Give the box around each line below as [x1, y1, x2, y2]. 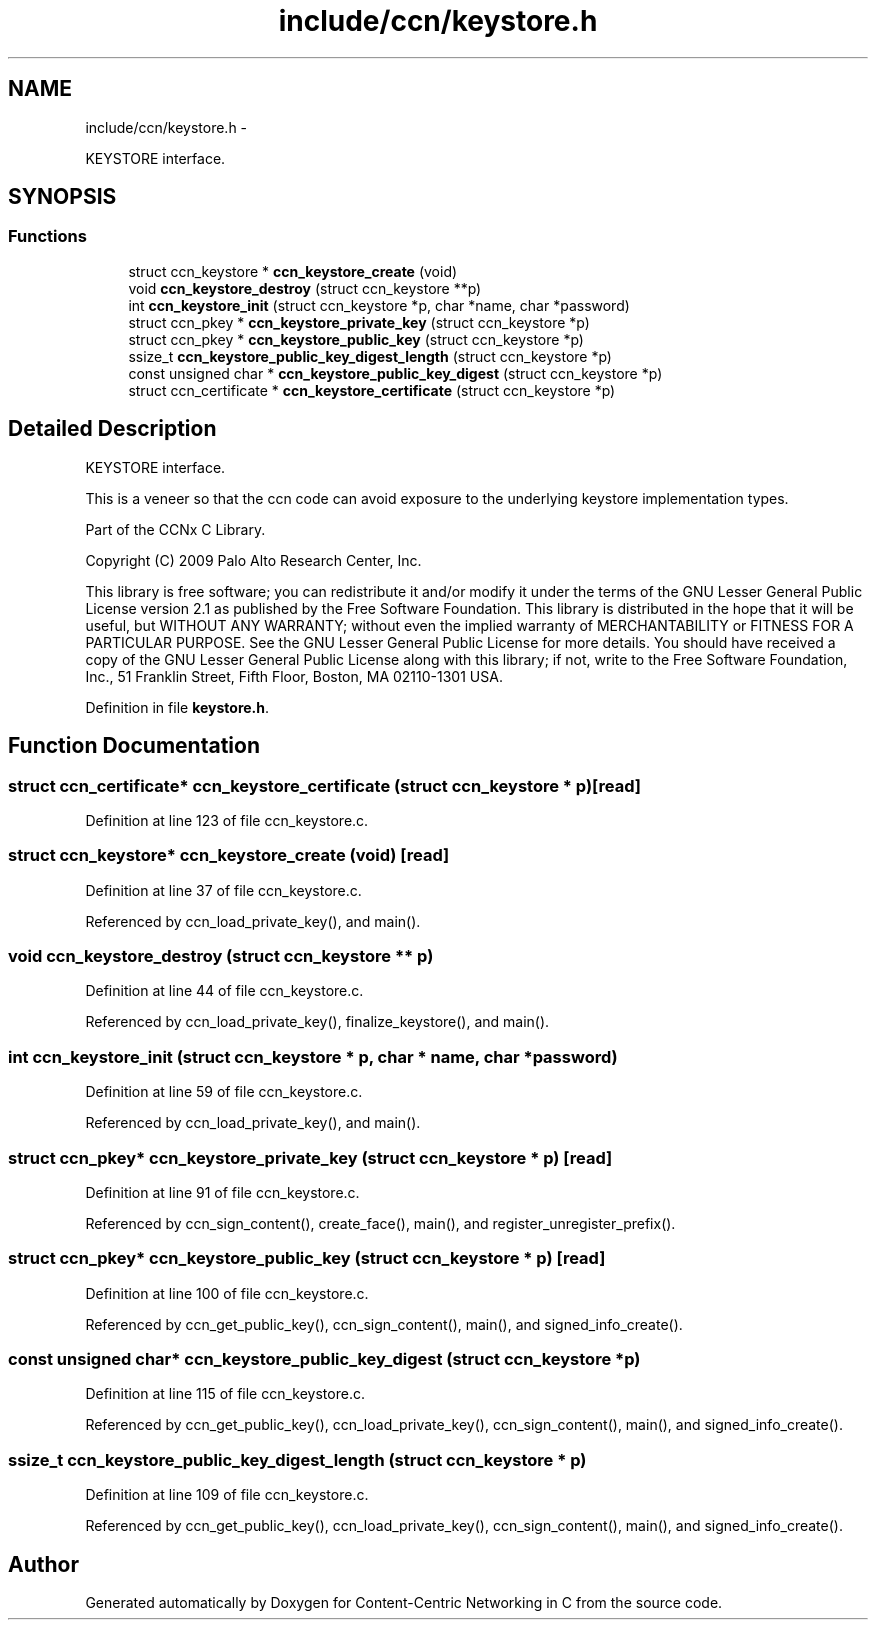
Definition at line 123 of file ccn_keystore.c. [85, 811, 369, 829]
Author [8, 1551, 79, 1577]
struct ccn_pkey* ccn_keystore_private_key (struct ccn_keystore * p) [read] [8, 1147, 613, 1168]
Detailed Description [8, 416, 217, 442]
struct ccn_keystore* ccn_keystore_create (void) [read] [8, 845, 450, 866]
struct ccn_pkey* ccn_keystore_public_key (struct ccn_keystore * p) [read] [8, 1248, 606, 1269]
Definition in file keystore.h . [85, 698, 270, 716]
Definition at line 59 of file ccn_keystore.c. [85, 1083, 363, 1101]
